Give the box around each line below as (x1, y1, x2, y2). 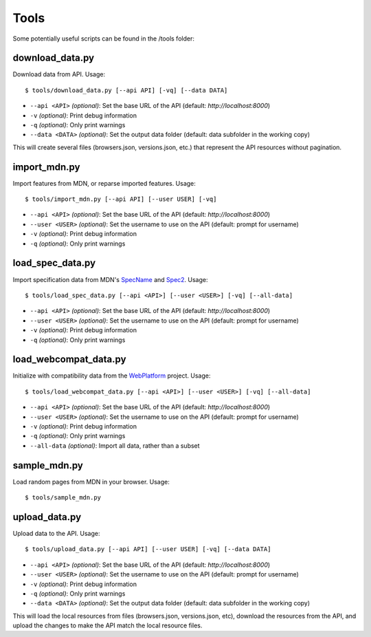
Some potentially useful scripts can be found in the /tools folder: (12, 34, 195, 43)
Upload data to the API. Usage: (12, 529, 100, 537)
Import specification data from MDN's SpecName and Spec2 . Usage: (12, 275, 209, 283)
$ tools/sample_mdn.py (25, 494, 102, 501)
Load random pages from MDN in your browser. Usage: (12, 477, 170, 486)
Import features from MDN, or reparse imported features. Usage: (12, 179, 196, 187)
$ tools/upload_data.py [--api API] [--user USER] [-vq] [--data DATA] (25, 546, 271, 553)
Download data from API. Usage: (12, 70, 106, 78)
